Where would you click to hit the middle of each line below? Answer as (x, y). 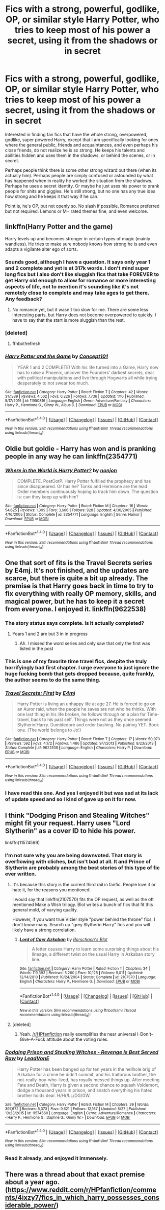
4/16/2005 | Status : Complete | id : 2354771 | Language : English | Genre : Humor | (74, 515)
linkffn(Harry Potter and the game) (59, 227)
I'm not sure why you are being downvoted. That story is (74, 855)
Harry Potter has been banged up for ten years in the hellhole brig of (86, 1069)
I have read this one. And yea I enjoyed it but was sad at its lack (82, 793)
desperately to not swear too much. (53, 383)
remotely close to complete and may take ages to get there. (77, 293)
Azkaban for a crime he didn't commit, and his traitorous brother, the (86, 1074)
